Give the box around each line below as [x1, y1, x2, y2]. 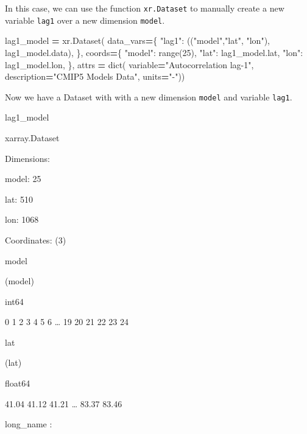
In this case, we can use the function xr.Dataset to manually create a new [5, 2, 284, 14]
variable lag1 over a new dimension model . [5, 13, 165, 26]
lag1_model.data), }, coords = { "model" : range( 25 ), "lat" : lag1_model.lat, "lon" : [5, 46, 303, 58]
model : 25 [5, 172, 41, 185]
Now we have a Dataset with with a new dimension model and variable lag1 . [5, 90, 292, 103]
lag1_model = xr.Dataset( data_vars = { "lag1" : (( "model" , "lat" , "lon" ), [5, 34, 270, 47]
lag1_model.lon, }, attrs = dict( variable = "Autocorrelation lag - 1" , [5, 58, 254, 71]
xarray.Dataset [5, 131, 60, 144]
